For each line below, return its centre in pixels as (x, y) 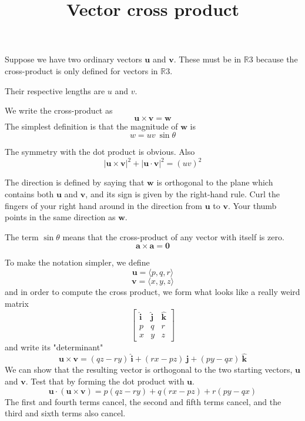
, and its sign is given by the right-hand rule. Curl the (182, 194)
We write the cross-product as (59, 110)
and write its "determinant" (54, 347)
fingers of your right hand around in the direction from (103, 205)
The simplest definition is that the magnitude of (91, 126)
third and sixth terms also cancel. (65, 413)
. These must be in (207, 59)
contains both (29, 194)
